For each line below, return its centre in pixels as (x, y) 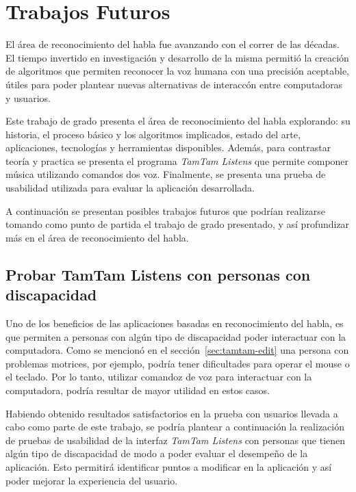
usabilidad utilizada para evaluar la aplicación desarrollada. (130, 188)
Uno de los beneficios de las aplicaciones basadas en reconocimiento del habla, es (175, 323)
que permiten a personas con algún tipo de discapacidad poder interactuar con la (176, 336)
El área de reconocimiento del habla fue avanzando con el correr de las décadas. (173, 44)
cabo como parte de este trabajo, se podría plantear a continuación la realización (175, 427)
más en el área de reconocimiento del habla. (97, 237)
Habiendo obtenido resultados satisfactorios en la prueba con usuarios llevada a (172, 413)
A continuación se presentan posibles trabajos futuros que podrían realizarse (166, 210)
